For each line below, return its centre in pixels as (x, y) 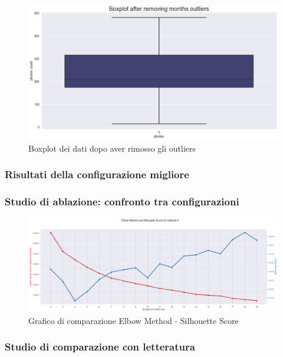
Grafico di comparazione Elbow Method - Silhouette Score (134, 320)
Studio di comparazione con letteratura (100, 347)
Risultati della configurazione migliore (97, 174)
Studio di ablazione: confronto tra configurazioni (122, 201)
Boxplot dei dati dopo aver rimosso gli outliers (112, 148)
